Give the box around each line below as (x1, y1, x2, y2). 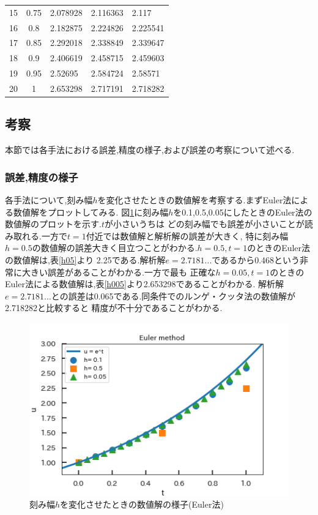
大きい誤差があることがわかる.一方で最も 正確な (21, 265, 216, 278)
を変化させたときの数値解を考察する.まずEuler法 (97, 194, 292, 206)
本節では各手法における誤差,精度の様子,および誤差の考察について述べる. (5, 143, 295, 156)
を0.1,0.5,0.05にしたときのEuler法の (173, 205, 312, 218)
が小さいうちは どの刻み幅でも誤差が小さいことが (104, 217, 305, 230)
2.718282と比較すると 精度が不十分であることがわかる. (5, 301, 223, 314)
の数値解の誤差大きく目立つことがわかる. (32, 241, 198, 254)
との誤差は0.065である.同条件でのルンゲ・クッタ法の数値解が (51, 289, 296, 302)
